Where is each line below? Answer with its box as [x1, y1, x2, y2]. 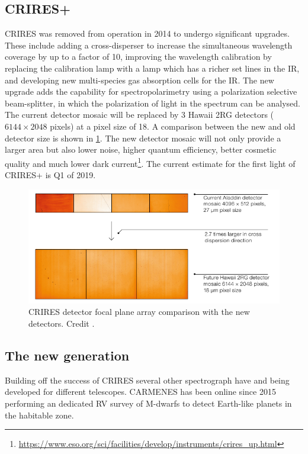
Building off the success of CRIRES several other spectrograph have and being [5, 373, 290, 386]
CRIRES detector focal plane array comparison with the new [28, 305, 250, 318]
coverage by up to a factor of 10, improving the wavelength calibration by [5, 50, 272, 63]
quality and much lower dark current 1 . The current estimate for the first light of [5, 155, 296, 169]
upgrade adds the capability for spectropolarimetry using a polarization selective [5, 85, 297, 98]
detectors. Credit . [28, 317, 95, 330]
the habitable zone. [5, 408, 74, 421]
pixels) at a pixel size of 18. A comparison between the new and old [50, 120, 296, 132]
